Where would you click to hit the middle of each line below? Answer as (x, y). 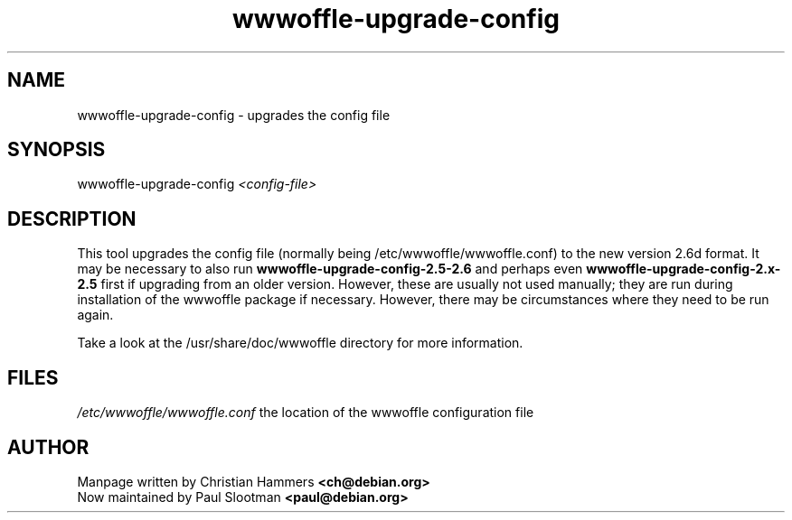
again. (95, 315)
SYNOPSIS (57, 150)
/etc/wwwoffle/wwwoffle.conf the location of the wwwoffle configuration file (306, 413)
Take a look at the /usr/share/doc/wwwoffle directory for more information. (300, 343)
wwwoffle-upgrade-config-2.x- (684, 269)
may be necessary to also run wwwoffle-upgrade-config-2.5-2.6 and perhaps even (330, 269)
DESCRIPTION (72, 218)
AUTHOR (48, 447)
